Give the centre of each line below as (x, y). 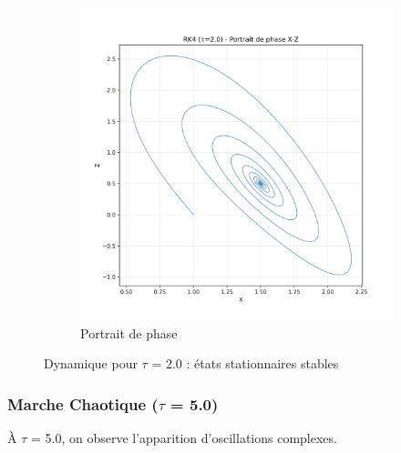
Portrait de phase (129, 332)
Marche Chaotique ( (83, 403)
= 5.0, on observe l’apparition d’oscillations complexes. (184, 438)
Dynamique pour (91, 363)
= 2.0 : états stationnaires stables (245, 363)
